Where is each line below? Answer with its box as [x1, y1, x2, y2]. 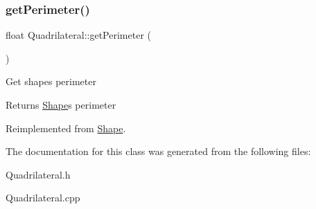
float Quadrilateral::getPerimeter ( [6, 28, 151, 42]
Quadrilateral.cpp [6, 190, 80, 205]
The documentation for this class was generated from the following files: [6, 144, 311, 158]
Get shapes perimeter [6, 74, 96, 89]
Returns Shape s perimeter [6, 98, 116, 111]
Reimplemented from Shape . [6, 120, 126, 135]
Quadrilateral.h [6, 167, 71, 181]
